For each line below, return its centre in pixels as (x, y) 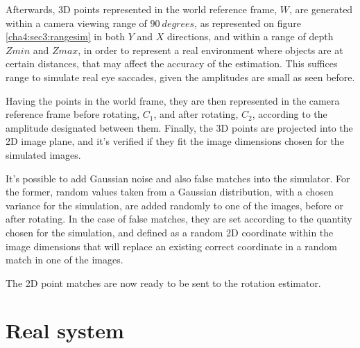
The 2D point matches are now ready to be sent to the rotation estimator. (163, 282)
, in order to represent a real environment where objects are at (211, 50)
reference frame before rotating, (73, 114)
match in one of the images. (65, 260)
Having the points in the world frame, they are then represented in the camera (173, 100)
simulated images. (43, 154)
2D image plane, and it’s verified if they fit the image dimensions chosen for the (175, 141)
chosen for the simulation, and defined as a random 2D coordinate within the (170, 232)
